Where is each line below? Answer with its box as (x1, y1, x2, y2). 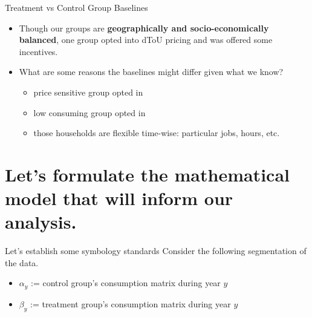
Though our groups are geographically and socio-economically (19, 21, 269, 34)
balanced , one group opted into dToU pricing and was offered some (19, 33, 273, 46)
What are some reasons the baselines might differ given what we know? (19, 65, 284, 78)
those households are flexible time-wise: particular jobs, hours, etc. (33, 126, 280, 139)
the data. (5, 256, 39, 269)
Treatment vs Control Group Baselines (5, 1, 148, 13)
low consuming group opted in (33, 106, 146, 119)
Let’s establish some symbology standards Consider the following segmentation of (5, 244, 307, 257)
